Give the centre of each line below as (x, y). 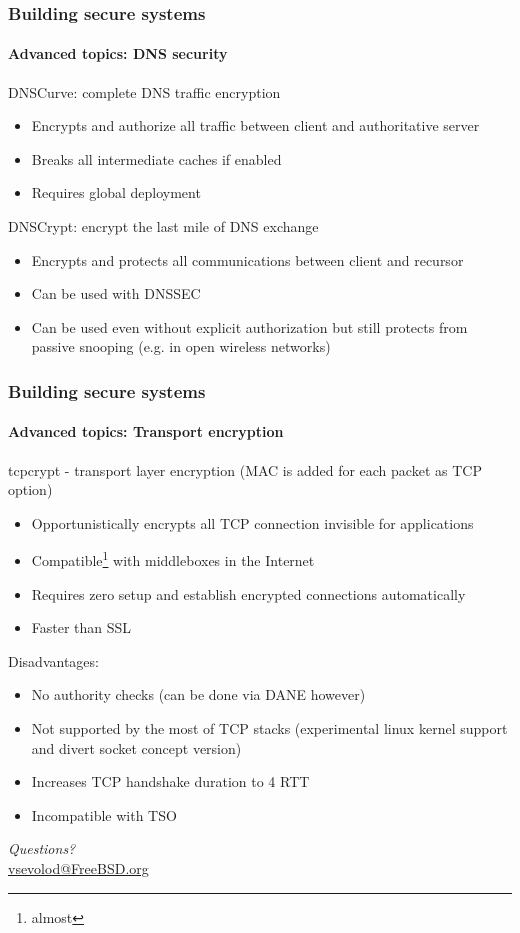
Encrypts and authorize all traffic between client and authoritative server (255, 125)
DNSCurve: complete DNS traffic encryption (144, 91)
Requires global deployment (116, 192)
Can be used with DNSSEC (116, 293)
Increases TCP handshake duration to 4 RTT (170, 781)
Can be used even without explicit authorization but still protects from (249, 326)
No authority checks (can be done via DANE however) (198, 694)
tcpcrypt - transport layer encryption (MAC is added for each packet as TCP (245, 469)
